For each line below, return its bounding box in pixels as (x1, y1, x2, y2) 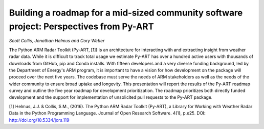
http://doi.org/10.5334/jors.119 (9, 117, 69, 123)
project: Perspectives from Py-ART (9, 21, 154, 32)
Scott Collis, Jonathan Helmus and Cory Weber (9, 38, 105, 44)
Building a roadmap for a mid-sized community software (9, 7, 243, 18)
